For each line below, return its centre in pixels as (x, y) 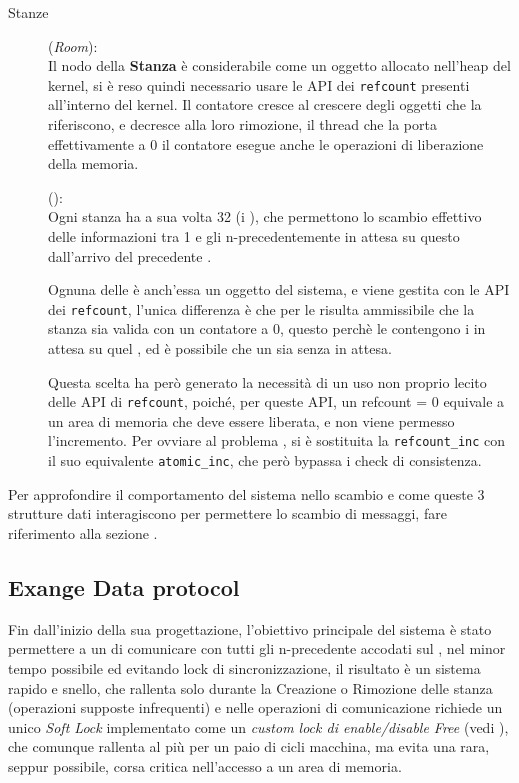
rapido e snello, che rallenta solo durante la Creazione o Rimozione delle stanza (250, 687)
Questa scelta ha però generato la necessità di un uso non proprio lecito (267, 381)
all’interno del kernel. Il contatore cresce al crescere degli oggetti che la (265, 104)
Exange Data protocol (124, 586)
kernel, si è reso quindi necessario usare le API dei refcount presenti (259, 84)
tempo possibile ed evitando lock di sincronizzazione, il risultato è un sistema (244, 667)
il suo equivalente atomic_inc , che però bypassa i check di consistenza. (265, 460)
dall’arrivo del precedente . (130, 255)
